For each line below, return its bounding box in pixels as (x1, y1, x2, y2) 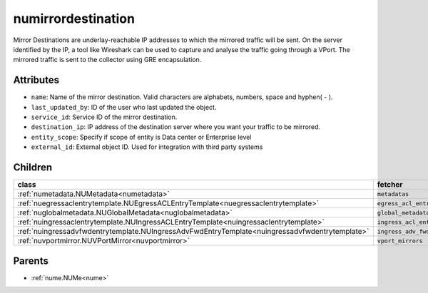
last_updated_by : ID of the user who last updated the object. (31, 103, 217, 111)
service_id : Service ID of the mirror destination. (31, 113, 178, 121)
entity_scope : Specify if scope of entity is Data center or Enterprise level (31, 133, 252, 141)
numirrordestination (13, 11, 136, 26)
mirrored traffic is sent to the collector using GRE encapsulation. (13, 56, 202, 64)
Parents (13, 255, 49, 267)
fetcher (377, 180, 403, 190)
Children (13, 161, 53, 173)
